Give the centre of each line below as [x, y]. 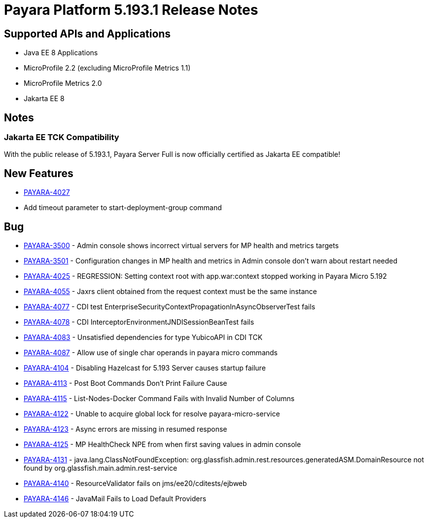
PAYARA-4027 [47, 192]
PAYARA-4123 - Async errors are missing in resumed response [125, 429]
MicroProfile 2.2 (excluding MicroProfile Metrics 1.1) [107, 68]
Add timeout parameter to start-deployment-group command [123, 208]
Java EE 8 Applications [61, 53]
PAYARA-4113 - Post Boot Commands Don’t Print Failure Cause [125, 383]
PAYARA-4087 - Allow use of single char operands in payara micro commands [151, 353]
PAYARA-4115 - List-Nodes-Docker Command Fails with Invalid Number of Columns [159, 399]
